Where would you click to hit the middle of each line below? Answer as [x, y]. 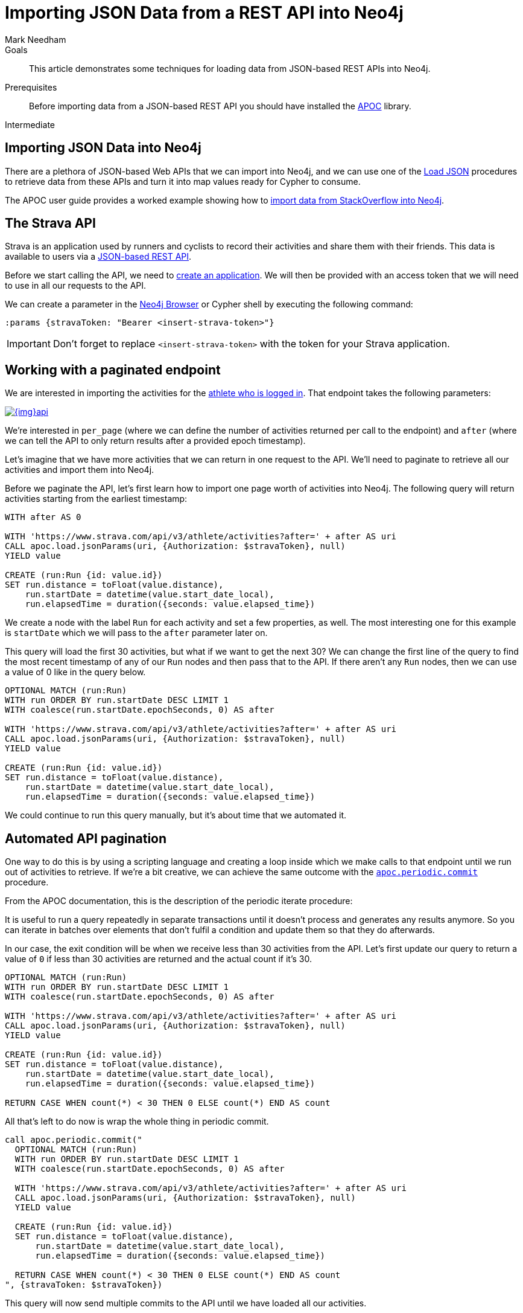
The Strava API [50, 223]
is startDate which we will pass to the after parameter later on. [136, 633]
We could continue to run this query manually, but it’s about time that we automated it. [176, 815]
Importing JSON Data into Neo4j [103, 148]
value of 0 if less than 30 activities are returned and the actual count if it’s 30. [159, 959]
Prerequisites [31, 87]
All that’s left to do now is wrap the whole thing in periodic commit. [137, 1122]
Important [29, 344]
